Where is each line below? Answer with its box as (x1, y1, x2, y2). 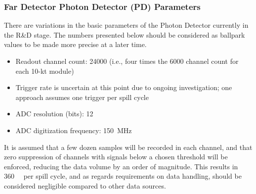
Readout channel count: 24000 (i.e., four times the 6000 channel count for (15, 56, 239, 66)
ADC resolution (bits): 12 (15, 108, 93, 119)
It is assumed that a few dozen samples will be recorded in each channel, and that (4, 142, 253, 152)
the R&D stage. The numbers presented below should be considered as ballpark (4, 29, 245, 40)
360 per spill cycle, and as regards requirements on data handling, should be (4, 171, 242, 181)
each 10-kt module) (15, 65, 74, 76)
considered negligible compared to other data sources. (4, 180, 166, 191)
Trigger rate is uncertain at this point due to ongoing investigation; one (15, 82, 232, 93)
